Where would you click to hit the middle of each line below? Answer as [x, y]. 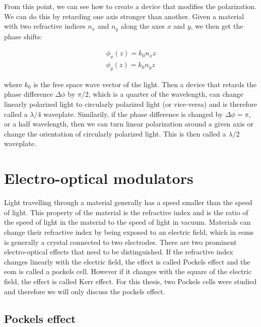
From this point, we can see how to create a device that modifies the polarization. [130, 6]
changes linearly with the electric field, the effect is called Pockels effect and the [127, 261]
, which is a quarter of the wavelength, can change [166, 94]
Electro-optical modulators [99, 178]
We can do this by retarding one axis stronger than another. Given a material [124, 16]
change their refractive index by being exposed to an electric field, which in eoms [129, 232]
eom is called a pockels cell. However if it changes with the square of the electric [128, 271]
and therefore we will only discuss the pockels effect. [85, 291]
